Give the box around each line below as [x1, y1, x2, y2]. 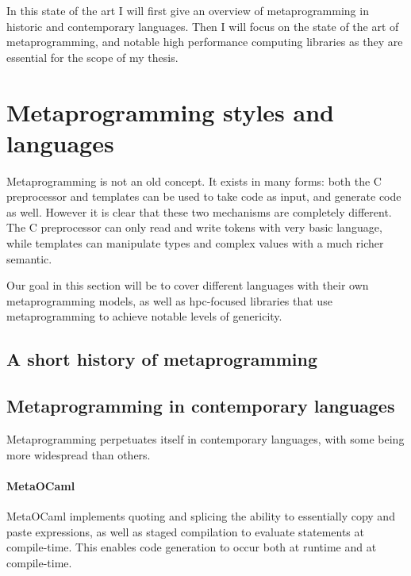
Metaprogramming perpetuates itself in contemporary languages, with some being [6, 431, 405, 447]
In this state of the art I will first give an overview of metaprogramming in [6, 2, 369, 18]
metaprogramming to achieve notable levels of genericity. [6, 308, 282, 324]
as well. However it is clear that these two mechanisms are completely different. [6, 203, 392, 220]
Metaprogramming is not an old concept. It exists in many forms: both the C [6, 172, 382, 189]
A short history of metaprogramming [6, 347, 318, 371]
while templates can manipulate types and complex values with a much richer [6, 235, 384, 252]
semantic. [6, 250, 52, 267]
